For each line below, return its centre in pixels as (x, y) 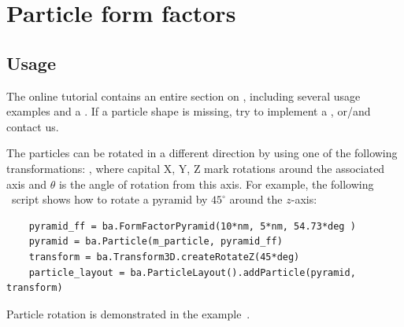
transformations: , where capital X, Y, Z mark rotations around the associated (196, 168)
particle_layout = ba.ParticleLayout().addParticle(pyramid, (192, 272)
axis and (27, 184)
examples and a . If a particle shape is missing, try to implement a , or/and (189, 111)
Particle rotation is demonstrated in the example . (128, 313)
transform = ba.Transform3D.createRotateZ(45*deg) (164, 257)
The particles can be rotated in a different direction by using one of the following (202, 153)
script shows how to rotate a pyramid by (109, 199)
